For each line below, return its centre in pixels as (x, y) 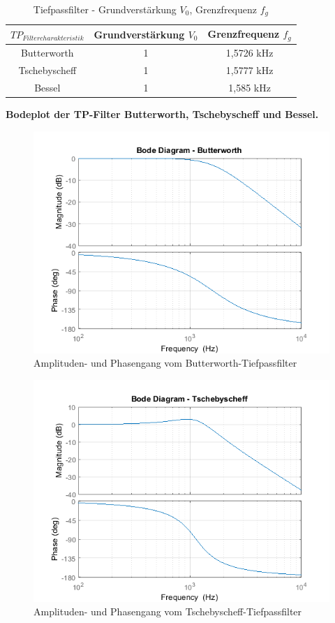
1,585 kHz (250, 87)
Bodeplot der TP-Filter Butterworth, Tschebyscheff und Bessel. (162, 113)
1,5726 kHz (250, 53)
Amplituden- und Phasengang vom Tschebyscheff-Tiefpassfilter (168, 611)
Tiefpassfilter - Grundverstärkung (105, 9)
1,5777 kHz (250, 70)
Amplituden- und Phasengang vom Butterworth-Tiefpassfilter (165, 363)
